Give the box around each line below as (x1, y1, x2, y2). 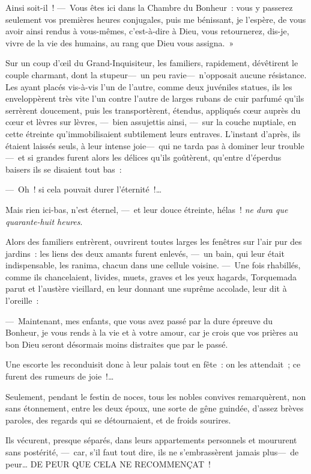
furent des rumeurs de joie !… (5, 370, 114, 383)
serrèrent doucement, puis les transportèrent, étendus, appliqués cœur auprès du (5, 103, 301, 116)
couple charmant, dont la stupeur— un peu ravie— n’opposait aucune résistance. (5, 68, 307, 81)
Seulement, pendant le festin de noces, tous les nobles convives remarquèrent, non (5, 390, 306, 402)
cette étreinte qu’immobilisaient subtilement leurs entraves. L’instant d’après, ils (5, 127, 301, 140)
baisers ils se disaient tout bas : (5, 162, 122, 175)
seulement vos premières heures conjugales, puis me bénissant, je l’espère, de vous (5, 13, 306, 25)
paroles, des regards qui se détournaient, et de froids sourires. (5, 413, 231, 426)
